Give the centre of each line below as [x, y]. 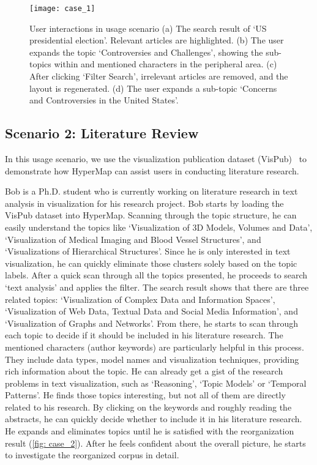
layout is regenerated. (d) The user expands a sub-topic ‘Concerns [153, 88]
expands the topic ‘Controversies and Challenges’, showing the [146, 52]
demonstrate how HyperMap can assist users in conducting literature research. [152, 170]
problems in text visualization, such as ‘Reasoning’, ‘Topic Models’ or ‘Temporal [156, 383]
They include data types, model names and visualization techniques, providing [152, 359]
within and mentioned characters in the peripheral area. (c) [166, 64]
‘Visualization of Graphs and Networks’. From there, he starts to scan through [151, 323]
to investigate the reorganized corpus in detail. [92, 455]
